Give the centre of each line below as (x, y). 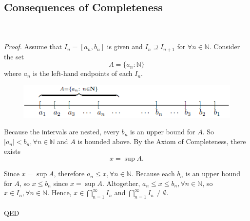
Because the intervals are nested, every (62, 132)
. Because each (153, 174)
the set (14, 56)
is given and (125, 46)
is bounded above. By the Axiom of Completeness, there (162, 141)
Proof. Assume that (33, 46)
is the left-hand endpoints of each (83, 73)
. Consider (225, 46)
